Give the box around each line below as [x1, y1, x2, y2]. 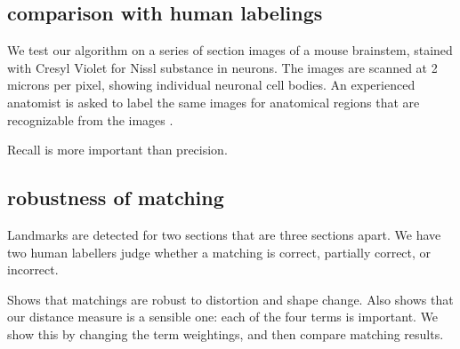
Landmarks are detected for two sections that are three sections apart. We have [7, 225, 441, 243]
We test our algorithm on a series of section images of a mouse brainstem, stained [7, 41, 453, 59]
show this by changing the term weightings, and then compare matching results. [7, 324, 444, 343]
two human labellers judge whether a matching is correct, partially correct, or [7, 242, 432, 261]
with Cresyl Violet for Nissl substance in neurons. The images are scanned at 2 [7, 58, 438, 76]
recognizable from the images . [7, 110, 174, 129]
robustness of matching [7, 184, 224, 211]
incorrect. [7, 260, 59, 279]
